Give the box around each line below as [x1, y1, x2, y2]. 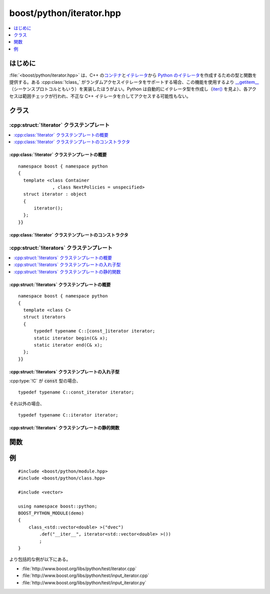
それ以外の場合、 [9, 400, 44, 406]
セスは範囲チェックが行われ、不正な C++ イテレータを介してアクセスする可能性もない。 [9, 93, 191, 99]
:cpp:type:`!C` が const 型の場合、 [9, 378, 81, 384]
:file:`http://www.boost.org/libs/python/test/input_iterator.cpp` [21, 572, 149, 578]
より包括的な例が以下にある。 [9, 556, 71, 562]
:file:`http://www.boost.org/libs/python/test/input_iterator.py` [21, 579, 147, 585]
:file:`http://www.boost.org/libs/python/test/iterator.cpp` [21, 565, 137, 571]
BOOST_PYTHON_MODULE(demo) [18, 510, 84, 516]
